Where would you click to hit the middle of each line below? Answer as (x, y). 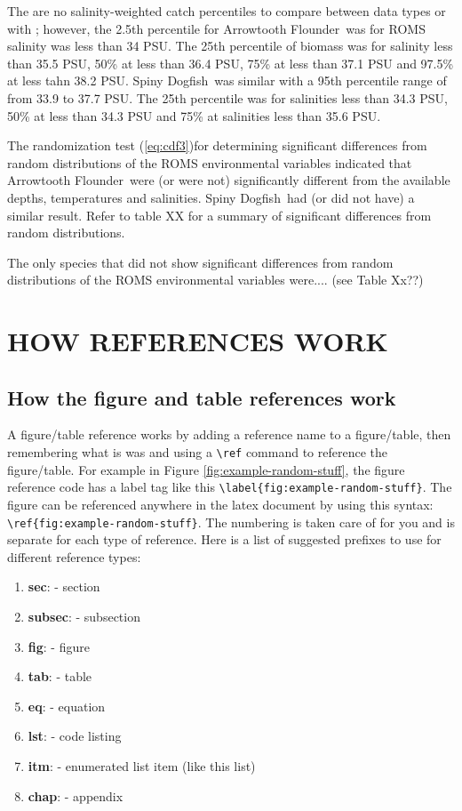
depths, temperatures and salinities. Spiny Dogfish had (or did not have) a (211, 197)
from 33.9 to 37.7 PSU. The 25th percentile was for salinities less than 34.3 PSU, (227, 97)
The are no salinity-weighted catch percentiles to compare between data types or (227, 11)
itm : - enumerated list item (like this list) (142, 765)
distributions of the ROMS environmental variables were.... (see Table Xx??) (215, 280)
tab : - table (60, 676)
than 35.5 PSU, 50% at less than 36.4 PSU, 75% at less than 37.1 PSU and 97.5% (231, 63)
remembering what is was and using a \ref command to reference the (197, 452)
